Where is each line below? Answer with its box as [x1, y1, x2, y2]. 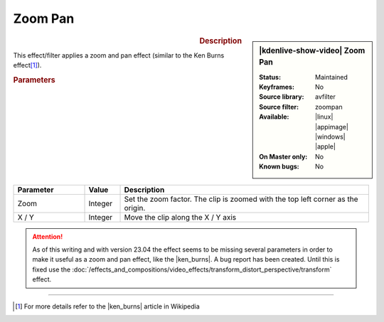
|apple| [315, 142, 336, 151]
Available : [259, 112, 289, 121]
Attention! [32, 232, 63, 241]
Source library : [259, 92, 304, 101]
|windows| [315, 132, 346, 141]
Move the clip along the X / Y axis [124, 212, 237, 222]
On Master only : [259, 152, 308, 161]
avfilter [315, 92, 336, 101]
